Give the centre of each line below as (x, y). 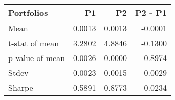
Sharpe (21, 87)
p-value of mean (37, 58)
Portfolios (28, 13)
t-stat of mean (34, 43)
